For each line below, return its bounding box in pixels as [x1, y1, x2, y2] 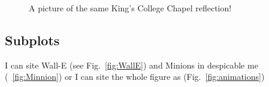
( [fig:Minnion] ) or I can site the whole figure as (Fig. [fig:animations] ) [5, 70, 265, 83]
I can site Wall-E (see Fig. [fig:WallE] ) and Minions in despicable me [5, 58, 258, 71]
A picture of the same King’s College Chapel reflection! [29, 2, 232, 14]
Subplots [5, 30, 60, 49]
